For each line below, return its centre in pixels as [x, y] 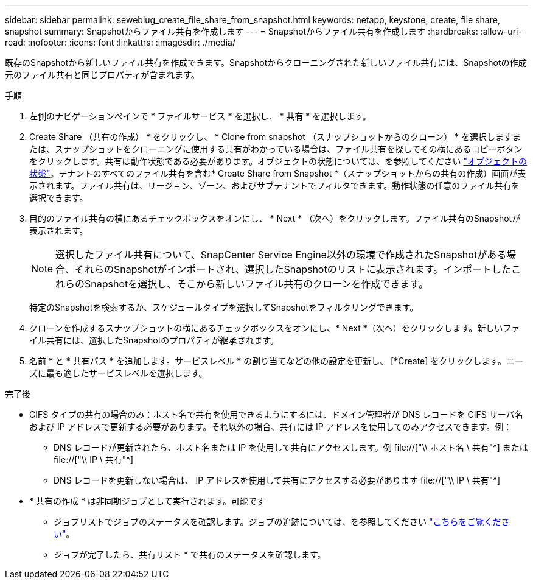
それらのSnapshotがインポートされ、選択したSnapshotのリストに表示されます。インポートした [293, 269]
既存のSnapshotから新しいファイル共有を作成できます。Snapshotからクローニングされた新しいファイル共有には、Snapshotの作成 [266, 62]
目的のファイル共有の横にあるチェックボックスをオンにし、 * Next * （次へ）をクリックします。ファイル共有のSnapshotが [275, 218]
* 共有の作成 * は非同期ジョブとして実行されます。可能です [148, 501]
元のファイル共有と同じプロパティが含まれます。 [102, 75]
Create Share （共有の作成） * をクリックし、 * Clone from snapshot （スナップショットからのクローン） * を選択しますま [275, 137]
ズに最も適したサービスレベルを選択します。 [118, 373]
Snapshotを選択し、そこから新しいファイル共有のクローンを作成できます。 [256, 284]
